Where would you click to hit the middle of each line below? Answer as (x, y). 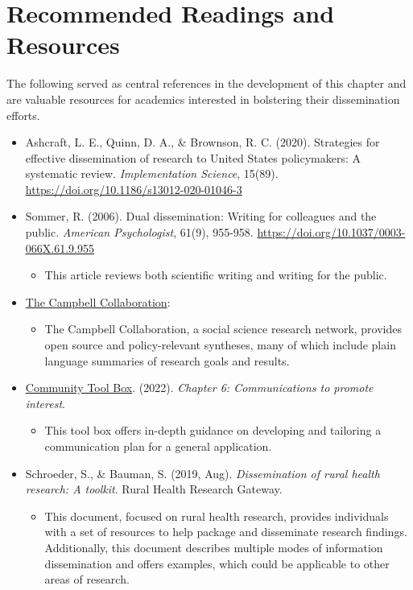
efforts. (23, 115)
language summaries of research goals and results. (167, 360)
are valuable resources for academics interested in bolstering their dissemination (203, 99)
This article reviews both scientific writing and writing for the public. (216, 275)
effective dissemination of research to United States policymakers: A (193, 157)
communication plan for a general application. (158, 446)
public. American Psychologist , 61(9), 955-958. (139, 232)
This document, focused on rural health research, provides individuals (217, 516)
